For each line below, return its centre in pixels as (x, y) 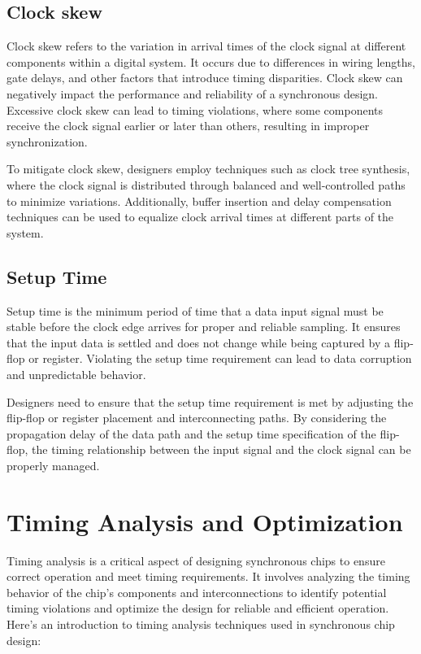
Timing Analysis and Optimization (205, 521)
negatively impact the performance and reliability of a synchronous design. (192, 93)
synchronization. (47, 141)
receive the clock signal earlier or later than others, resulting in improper (188, 126)
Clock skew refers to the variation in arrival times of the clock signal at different (206, 46)
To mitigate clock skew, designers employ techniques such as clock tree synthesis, (208, 169)
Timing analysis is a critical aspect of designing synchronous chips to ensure (196, 560)
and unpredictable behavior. (76, 374)
